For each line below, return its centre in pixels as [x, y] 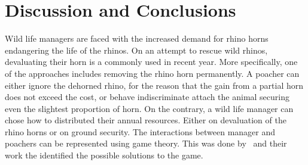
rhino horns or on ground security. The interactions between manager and [140, 131]
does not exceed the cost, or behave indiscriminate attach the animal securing [147, 97]
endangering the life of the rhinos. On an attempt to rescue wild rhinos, [136, 50]
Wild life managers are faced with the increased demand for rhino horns [137, 38]
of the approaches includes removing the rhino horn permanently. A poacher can [152, 73]
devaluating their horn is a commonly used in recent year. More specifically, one [151, 62]
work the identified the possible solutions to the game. [104, 155]
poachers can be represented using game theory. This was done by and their [146, 143]
